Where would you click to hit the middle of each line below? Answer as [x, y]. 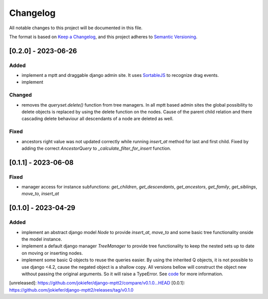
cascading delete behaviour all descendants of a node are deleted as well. [98, 119]
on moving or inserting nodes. [52, 253]
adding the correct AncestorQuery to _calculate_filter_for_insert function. [96, 148]
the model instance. [42, 239]
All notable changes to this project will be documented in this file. [76, 28]
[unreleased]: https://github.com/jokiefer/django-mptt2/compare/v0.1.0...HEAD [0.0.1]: [97, 283]
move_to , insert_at [40, 194]
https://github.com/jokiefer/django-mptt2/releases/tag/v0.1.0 [71, 290]
